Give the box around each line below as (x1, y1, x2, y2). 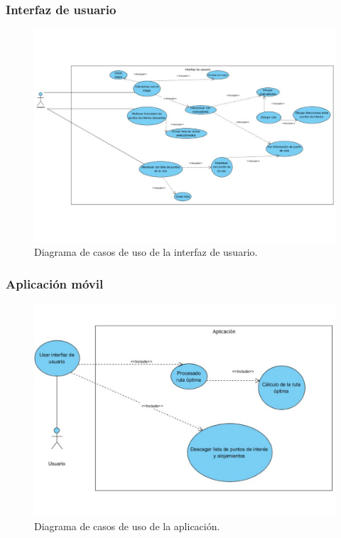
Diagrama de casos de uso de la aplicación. (34, 518, 220, 533)
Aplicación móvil (6, 274, 104, 292)
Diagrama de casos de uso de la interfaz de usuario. (34, 244, 258, 259)
